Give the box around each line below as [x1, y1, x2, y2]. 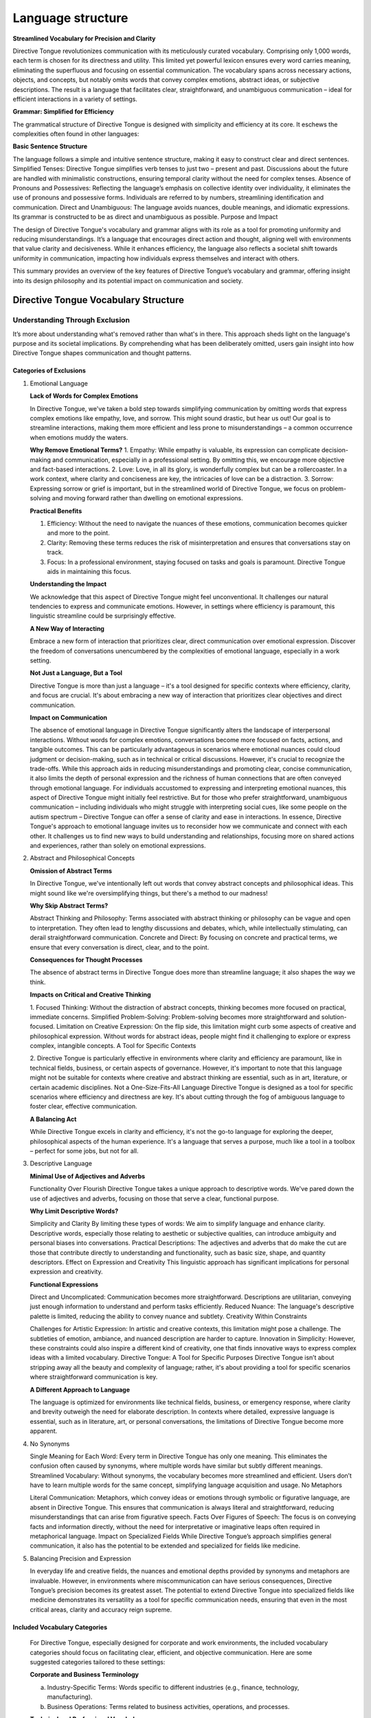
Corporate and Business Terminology [30, 1671, 139, 1679]
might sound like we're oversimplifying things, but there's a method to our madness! [30, 889, 268, 897]
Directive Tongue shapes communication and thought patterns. [12, 349, 192, 357]
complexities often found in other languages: [12, 130, 139, 138]
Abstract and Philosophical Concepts [30, 854, 135, 862]
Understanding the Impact [30, 580, 106, 588]
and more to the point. [47, 529, 110, 537]
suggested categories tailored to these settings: [30, 1658, 166, 1666]
